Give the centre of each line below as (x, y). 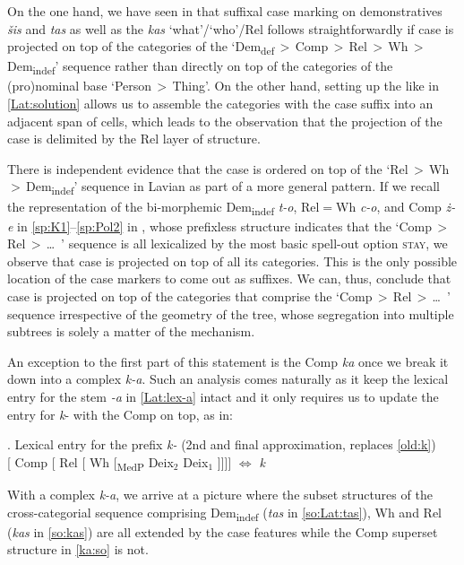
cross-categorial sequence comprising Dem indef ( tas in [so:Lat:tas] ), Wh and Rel (225, 513)
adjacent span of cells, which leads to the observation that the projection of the (225, 121)
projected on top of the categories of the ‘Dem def (141, 47)
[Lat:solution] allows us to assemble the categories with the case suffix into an (220, 104)
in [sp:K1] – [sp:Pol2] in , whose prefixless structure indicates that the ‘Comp (224, 226)
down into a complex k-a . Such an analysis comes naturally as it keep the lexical (228, 379)
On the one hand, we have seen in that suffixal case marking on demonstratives (225, 11)
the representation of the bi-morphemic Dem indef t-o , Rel (163, 207)
